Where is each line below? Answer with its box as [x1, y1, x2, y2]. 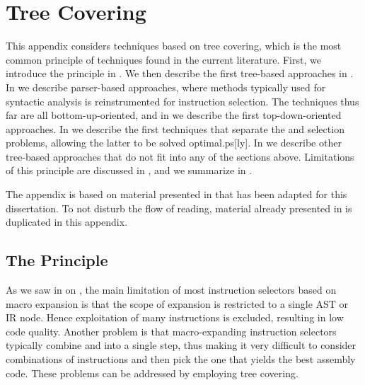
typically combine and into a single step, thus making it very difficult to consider [6, 338, 357, 352]
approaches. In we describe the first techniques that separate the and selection [6, 121, 344, 136]
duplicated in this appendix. [6, 214, 128, 229]
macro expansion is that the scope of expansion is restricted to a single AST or [6, 296, 349, 311]
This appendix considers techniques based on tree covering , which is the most [6, 38, 342, 53]
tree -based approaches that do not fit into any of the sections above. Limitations [6, 149, 354, 163]
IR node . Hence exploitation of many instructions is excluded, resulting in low [6, 310, 344, 325]
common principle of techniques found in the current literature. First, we [6, 52, 321, 67]
